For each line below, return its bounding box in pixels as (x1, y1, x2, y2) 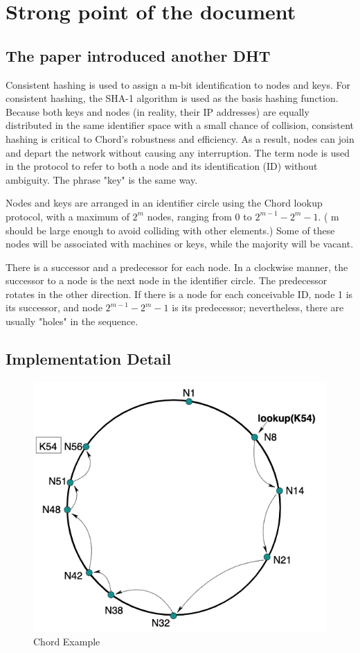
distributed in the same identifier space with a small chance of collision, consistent (6, 118, 354, 132)
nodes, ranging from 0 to (147, 209, 252, 223)
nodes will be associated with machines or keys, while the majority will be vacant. (6, 236, 354, 251)
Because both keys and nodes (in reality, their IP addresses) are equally (6, 104, 309, 119)
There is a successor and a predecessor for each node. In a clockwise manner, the (6, 259, 348, 274)
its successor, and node (6, 300, 102, 315)
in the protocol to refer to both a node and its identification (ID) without (6, 159, 318, 173)
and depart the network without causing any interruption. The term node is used (6, 145, 350, 159)
